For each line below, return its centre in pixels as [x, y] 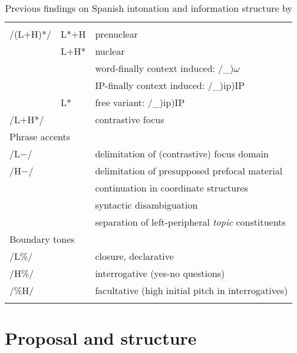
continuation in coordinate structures [171, 188]
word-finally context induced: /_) [164, 68]
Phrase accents [40, 136]
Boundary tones [42, 239]
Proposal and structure [101, 338]
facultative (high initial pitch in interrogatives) [192, 290]
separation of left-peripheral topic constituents [190, 222]
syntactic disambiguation [146, 205]
